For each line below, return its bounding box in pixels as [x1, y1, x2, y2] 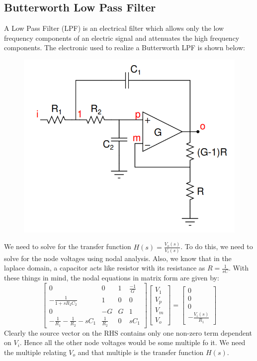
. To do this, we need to [180, 241, 253, 252]
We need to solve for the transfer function [4, 241, 131, 252]
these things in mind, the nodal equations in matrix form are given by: [4, 272, 219, 283]
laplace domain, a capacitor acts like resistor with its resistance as [4, 263, 205, 273]
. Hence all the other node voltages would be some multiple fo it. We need [19, 337, 246, 348]
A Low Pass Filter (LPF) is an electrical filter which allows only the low [4, 23, 224, 33]
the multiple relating [4, 347, 67, 358]
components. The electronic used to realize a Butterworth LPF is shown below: [4, 42, 245, 53]
